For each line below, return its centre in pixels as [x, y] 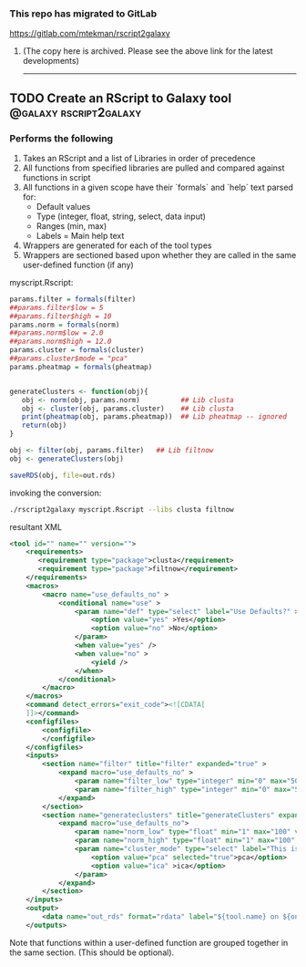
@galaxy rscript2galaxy [76, 112]
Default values [63, 206]
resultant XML [36, 526]
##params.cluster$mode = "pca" [69, 359]
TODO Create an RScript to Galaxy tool [121, 98]
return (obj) [44, 426]
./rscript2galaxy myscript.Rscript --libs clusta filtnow [122, 509]
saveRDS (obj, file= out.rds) [63, 475]
